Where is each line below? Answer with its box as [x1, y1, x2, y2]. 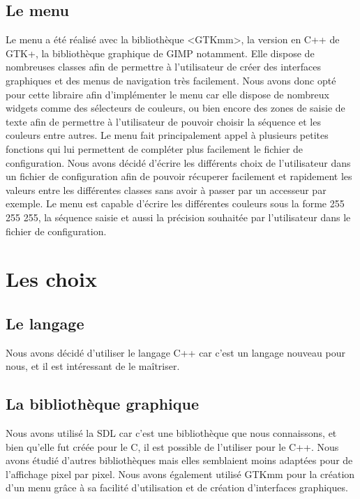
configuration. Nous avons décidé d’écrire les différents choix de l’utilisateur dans [6, 155, 351, 170]
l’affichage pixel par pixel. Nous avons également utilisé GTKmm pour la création [6, 466, 355, 481]
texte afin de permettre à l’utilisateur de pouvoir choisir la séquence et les [6, 114, 321, 128]
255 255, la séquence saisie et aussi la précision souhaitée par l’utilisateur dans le [6, 209, 351, 224]
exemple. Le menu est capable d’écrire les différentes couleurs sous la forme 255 [6, 196, 345, 211]
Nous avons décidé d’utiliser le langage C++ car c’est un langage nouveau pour [6, 345, 345, 359]
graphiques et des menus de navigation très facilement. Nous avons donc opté [6, 73, 336, 87]
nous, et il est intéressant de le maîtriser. [6, 359, 180, 373]
